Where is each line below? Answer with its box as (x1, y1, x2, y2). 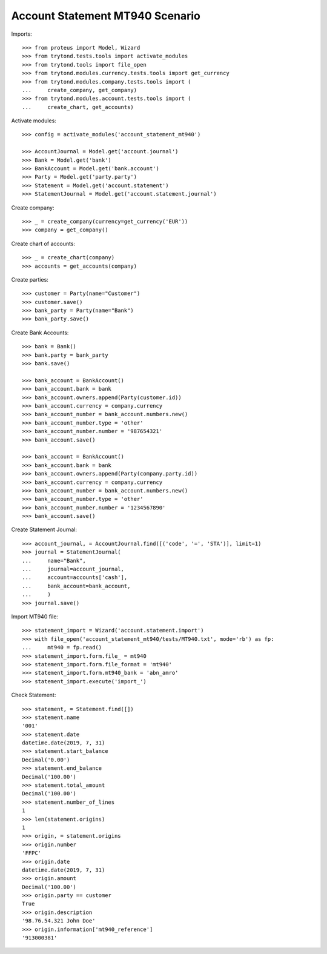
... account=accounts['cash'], (22, 574, 128, 581)
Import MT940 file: (11, 612, 59, 620)
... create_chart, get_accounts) (22, 104, 134, 110)
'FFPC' (22, 850, 42, 856)
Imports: (11, 30, 33, 38)
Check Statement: (11, 691, 56, 699)
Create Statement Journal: (11, 526, 77, 533)
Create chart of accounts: (11, 240, 76, 247)
